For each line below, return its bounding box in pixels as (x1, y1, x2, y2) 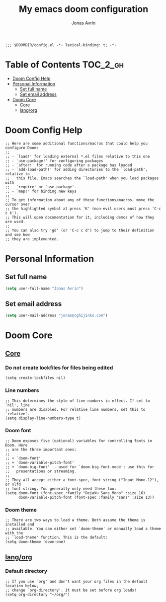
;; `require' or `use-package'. (5, 184, 77, 189)
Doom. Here (5, 443, 28, 448)
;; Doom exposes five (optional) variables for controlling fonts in (5, 438, 153, 443)
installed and (5, 522, 35, 527)
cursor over (5, 202, 30, 207)
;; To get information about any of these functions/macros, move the (5, 197, 155, 202)
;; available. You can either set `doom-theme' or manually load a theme (5, 527, 162, 531)
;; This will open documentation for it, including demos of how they (5, 215, 155, 220)
